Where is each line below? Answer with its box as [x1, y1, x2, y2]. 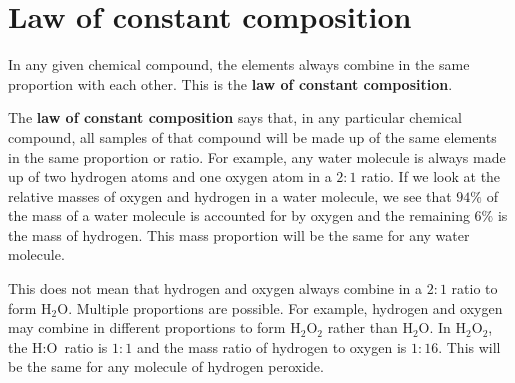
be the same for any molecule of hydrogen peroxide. [8, 356, 324, 377]
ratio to [451, 278, 498, 299]
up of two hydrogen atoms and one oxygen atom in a [8, 166, 332, 187]
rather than [327, 317, 398, 338]
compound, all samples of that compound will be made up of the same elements [8, 126, 497, 147]
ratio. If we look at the [361, 166, 501, 187]
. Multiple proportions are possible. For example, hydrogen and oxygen [68, 297, 503, 318]
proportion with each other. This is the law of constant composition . [8, 73, 453, 94]
